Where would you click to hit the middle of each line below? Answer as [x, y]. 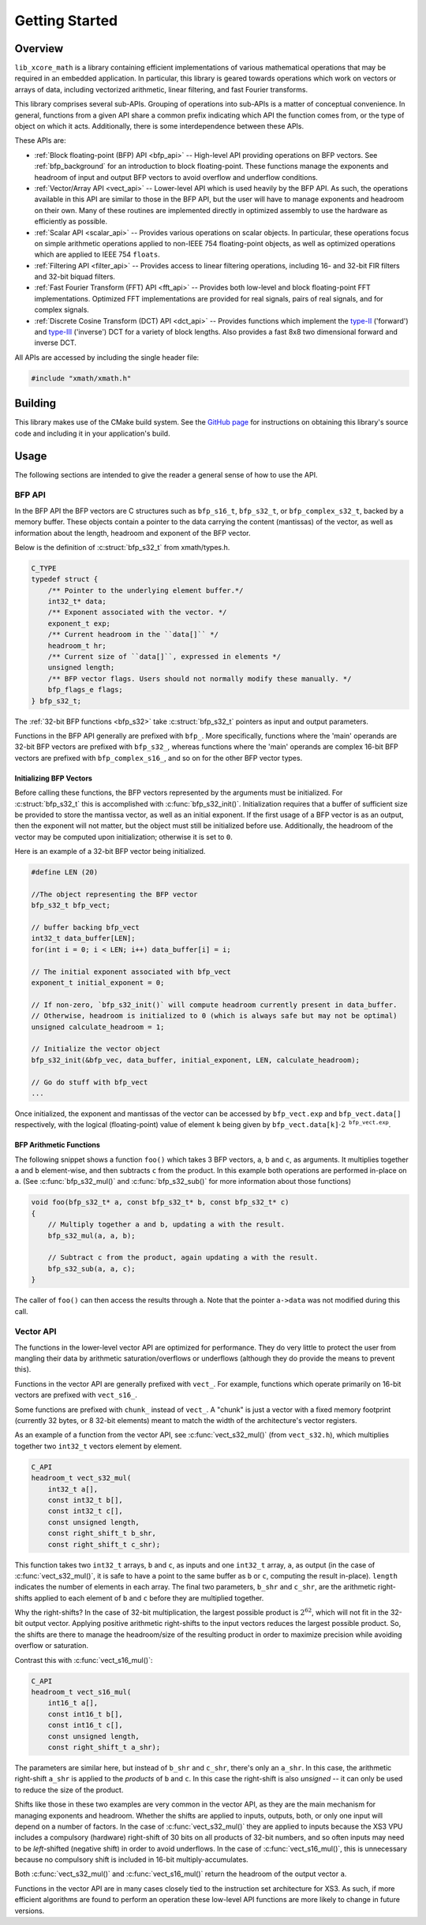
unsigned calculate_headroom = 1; [98, 1027]
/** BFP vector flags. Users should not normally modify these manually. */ [200, 678]
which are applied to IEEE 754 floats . [97, 255]
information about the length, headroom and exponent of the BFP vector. [133, 533]
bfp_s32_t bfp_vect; [71, 905]
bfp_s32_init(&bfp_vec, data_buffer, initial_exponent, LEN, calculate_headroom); [196, 1060]
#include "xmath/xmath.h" [81, 378]
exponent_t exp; [79, 623]
